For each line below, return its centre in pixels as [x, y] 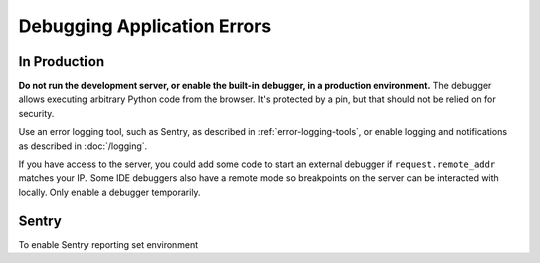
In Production [61, 61]
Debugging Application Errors [145, 26]
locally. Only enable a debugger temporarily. [109, 192]
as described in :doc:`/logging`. [83, 146]
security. [36, 113]
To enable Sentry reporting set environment [108, 244]
